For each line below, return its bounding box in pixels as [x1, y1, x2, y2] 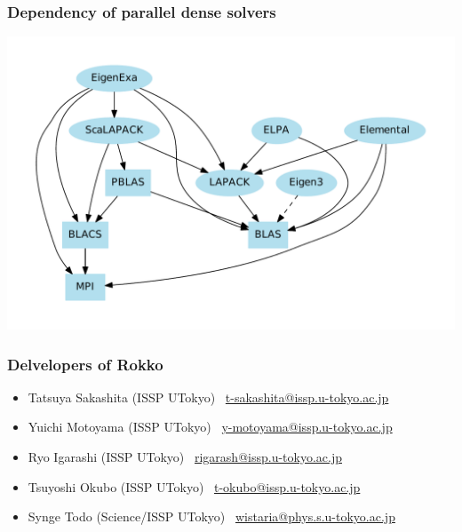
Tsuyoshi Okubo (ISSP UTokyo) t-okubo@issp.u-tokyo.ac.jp [28, 477, 361, 496]
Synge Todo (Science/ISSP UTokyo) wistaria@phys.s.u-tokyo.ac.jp [28, 507, 395, 526]
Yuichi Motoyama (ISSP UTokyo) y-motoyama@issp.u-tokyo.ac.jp [28, 417, 393, 436]
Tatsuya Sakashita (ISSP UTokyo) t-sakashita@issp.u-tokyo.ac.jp [28, 387, 389, 406]
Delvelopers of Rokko [7, 353, 163, 375]
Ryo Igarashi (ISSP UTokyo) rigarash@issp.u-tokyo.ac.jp [28, 447, 342, 465]
